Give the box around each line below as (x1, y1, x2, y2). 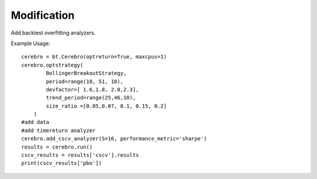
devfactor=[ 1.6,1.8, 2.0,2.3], (46, 86, 139, 93)
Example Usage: (11, 40, 50, 47)
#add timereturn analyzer (21, 127, 96, 134)
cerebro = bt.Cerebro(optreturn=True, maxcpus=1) (21, 53, 167, 60)
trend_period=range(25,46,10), (46, 94, 136, 101)
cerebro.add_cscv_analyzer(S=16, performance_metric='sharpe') (21, 135, 207, 142)
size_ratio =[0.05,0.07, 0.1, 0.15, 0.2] (46, 102, 167, 109)
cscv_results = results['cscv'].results (21, 152, 139, 159)
